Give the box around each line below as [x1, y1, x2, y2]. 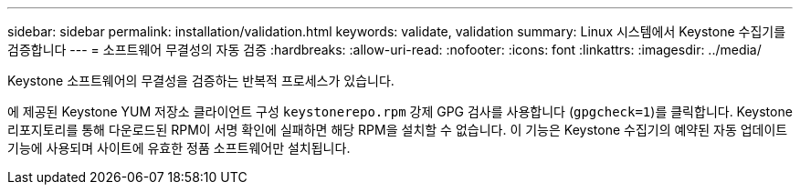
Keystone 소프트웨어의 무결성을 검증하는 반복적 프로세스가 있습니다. [7, 73, 395, 88]
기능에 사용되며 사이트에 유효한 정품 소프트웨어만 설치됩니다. [7, 140, 351, 156]
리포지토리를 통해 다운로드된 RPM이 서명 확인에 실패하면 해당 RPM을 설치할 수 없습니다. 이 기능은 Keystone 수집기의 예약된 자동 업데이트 [7, 122, 788, 137]
